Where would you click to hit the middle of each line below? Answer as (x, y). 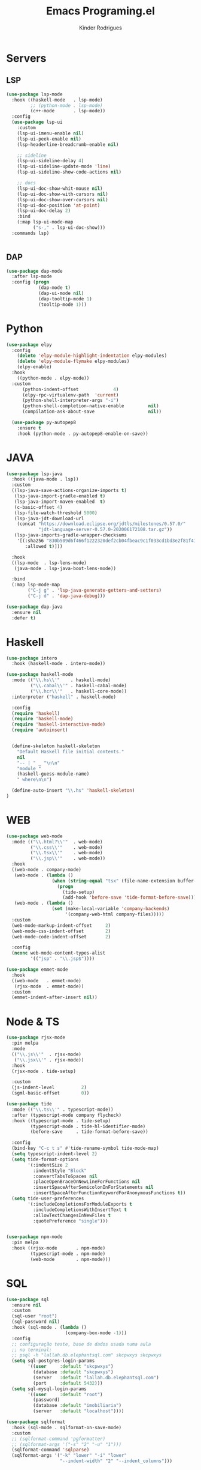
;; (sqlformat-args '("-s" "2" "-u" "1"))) (66, 1444)
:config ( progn (31, 282)
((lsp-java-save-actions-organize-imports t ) (69, 491)
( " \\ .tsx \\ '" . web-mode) (66, 853)
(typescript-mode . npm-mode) (68, 1254)
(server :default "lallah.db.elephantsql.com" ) (96, 1377)
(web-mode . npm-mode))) (71, 1259)
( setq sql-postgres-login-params (53, 1361)
